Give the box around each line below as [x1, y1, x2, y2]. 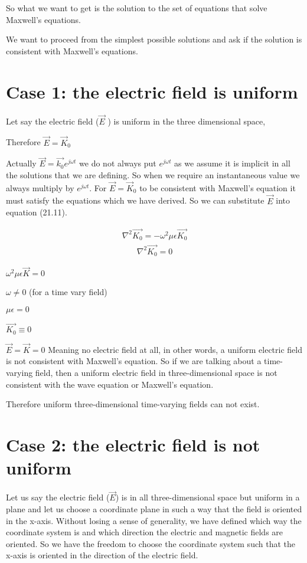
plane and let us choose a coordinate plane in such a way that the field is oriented [6, 502, 302, 515]
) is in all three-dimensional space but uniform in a [115, 491, 300, 503]
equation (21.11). [6, 206, 67, 218]
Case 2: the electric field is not [6, 433, 260, 457]
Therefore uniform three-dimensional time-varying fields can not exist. [6, 398, 260, 410]
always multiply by [6, 181, 74, 194]
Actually [6, 157, 37, 169]
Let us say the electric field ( [6, 491, 110, 503]
